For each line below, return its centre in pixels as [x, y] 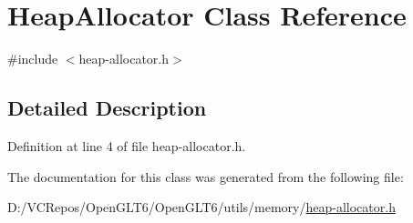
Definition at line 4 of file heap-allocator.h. [127, 145]
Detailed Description [107, 108]
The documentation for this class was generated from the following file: [206, 176]
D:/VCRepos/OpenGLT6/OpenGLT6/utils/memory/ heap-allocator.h [201, 207]
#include [33, 59]
